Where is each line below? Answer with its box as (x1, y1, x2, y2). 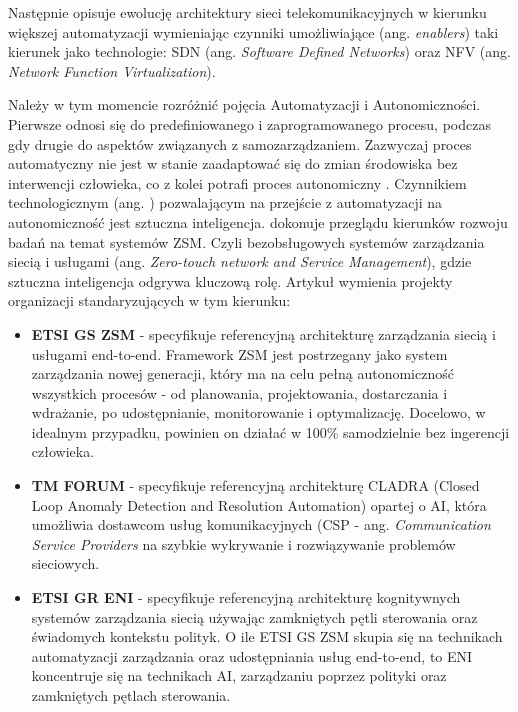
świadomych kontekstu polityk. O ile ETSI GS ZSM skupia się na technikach (31, 626, 503, 647)
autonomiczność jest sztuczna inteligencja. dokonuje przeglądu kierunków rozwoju (8, 211, 508, 232)
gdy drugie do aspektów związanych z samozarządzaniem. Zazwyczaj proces (8, 133, 472, 154)
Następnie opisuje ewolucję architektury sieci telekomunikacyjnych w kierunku (8, 2, 487, 22)
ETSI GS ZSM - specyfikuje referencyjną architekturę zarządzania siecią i (31, 323, 496, 344)
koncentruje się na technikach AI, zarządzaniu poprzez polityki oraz (31, 665, 447, 686)
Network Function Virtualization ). (8, 60, 216, 81)
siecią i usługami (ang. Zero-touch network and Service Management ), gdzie (8, 251, 472, 272)
